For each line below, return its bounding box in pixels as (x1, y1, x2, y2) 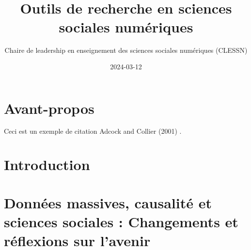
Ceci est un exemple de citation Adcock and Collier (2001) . (4, 126, 182, 136)
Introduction (4, 155, 90, 174)
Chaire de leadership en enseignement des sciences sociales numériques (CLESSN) (4, 45, 248, 55)
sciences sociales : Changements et (4, 211, 238, 231)
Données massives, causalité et (4, 192, 212, 212)
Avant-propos (4, 98, 94, 118)
